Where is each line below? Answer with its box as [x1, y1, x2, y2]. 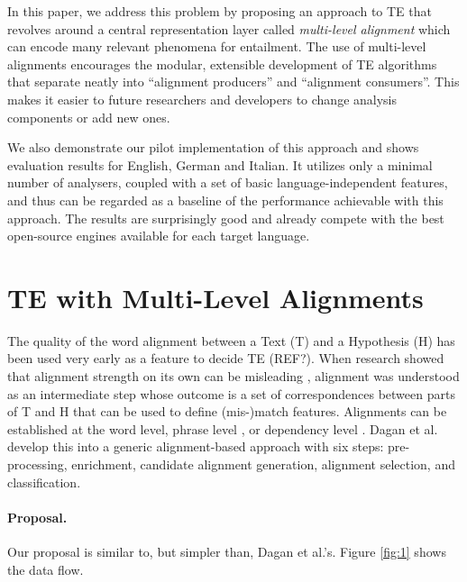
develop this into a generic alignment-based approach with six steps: [7, 437, 384, 456]
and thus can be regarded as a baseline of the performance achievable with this [7, 190, 444, 209]
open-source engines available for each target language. [7, 226, 310, 245]
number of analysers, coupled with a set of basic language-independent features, [7, 173, 448, 192]
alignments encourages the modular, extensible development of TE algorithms [7, 54, 437, 73]
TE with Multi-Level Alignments [7, 278, 424, 315]
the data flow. [7, 559, 84, 578]
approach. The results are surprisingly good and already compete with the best [7, 208, 444, 227]
